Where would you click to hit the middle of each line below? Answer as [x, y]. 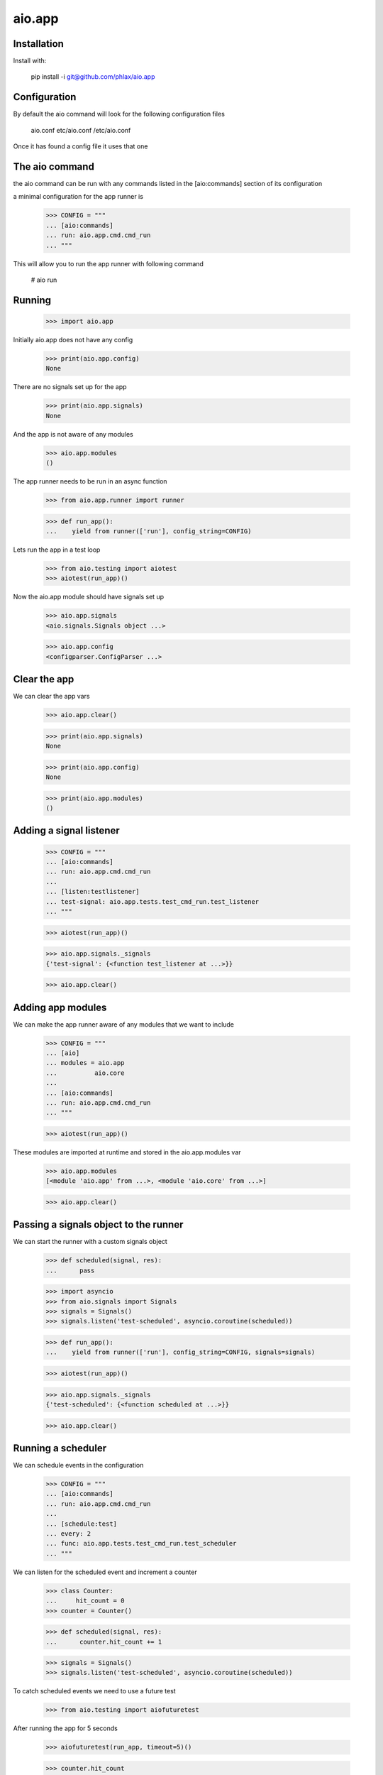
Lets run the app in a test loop [57, 550]
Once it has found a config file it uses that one [81, 146]
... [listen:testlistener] [93, 892]
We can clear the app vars [51, 697]
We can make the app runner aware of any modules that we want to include [123, 1024]
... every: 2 [68, 1534]
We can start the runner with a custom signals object [90, 1242]
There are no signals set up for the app [70, 387]
